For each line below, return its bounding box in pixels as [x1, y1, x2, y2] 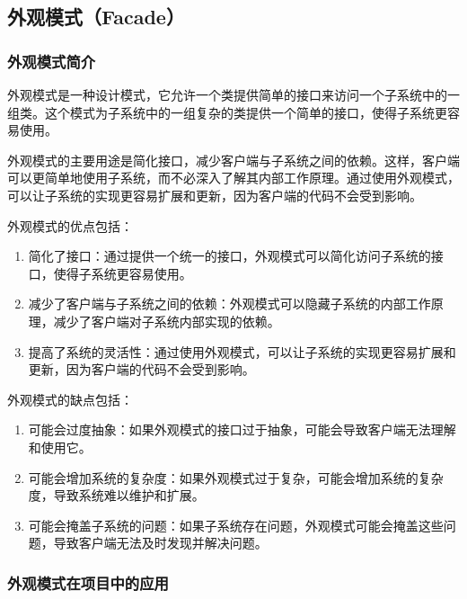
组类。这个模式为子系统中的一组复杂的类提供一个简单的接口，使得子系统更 [7, 103, 447, 121]
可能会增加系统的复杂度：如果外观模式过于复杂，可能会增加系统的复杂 [28, 468, 444, 487]
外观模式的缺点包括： [7, 389, 133, 408]
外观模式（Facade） [7, 3, 185, 31]
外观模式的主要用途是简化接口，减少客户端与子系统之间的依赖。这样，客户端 [7, 150, 460, 169]
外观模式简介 [7, 49, 96, 72]
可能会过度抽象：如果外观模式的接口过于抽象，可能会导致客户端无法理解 [28, 420, 456, 439]
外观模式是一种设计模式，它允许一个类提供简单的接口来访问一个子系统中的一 [7, 85, 460, 103]
